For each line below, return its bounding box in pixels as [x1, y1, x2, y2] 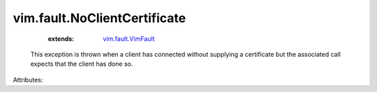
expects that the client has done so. [30, 59, 133, 68]
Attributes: [13, 75, 43, 84]
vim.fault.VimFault [103, 35, 155, 43]
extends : [47, 35, 75, 43]
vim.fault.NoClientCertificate [13, 10, 186, 26]
